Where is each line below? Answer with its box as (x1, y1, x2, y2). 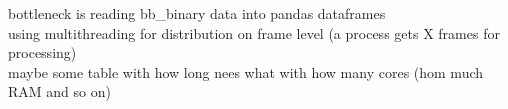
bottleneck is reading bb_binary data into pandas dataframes (8, 3, 386, 23)
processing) (8, 42, 77, 63)
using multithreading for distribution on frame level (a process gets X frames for (8, 22, 500, 43)
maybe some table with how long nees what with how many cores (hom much (8, 61, 484, 82)
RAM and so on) (8, 81, 111, 102)
